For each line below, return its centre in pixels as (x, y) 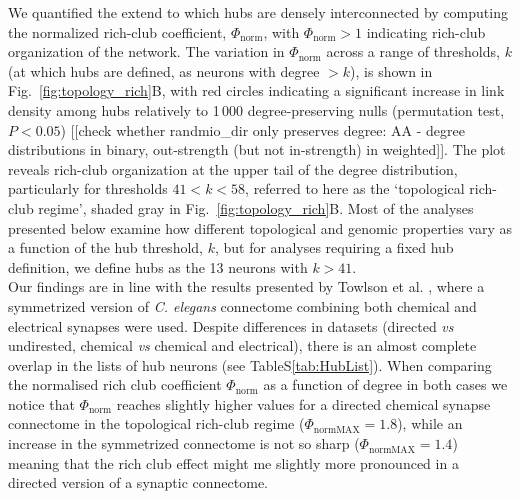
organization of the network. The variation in (146, 51)
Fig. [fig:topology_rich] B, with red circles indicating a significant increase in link (256, 90)
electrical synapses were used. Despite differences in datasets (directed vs (231, 325)
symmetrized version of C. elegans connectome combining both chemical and (242, 305)
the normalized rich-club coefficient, (117, 31)
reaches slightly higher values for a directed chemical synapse (303, 403)
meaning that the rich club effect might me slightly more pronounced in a (233, 462)
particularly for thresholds (88, 188)
